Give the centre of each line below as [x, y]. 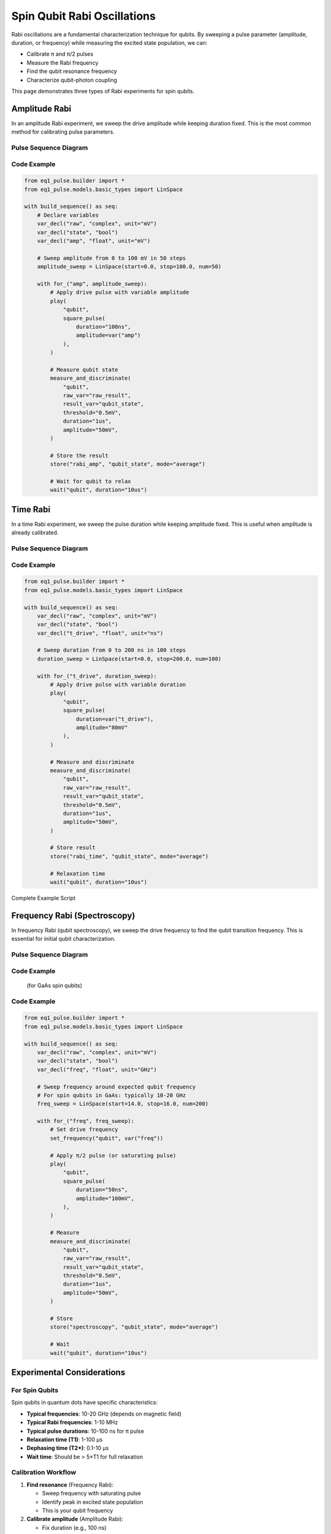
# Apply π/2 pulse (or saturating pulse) [113, 1155]
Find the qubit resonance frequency [72, 71]
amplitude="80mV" [102, 727]
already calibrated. [35, 533]
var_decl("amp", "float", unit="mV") [94, 241]
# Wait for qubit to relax [90, 481]
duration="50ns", [102, 1190]
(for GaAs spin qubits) [55, 985]
